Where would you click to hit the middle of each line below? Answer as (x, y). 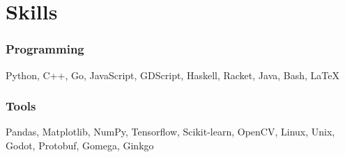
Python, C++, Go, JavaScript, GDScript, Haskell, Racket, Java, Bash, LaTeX (172, 75)
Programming (45, 49)
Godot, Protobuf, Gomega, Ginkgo (80, 145)
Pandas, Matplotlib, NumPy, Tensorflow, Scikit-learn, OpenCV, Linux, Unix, (170, 132)
